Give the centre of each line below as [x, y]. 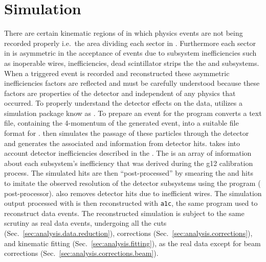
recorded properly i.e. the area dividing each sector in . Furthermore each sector [130, 43]
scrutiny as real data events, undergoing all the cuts [85, 223]
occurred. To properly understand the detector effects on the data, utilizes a [123, 103]
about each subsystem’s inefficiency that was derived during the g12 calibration [129, 163]
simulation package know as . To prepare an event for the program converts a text [133, 113]
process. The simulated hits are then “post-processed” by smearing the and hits [129, 173]
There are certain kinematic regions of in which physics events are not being [124, 33]
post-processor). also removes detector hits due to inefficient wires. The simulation [133, 193]
